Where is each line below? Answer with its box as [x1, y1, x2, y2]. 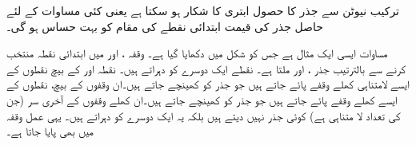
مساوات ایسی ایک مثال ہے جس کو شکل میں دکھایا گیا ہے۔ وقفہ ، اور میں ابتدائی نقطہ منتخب [6, 45, 388, 61]
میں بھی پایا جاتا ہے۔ [6, 123, 94, 139]
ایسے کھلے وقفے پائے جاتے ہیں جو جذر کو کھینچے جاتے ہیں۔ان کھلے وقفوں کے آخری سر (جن [6, 91, 398, 108]
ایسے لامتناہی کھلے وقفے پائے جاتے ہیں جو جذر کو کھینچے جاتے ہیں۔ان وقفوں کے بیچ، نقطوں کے [6, 76, 410, 92]
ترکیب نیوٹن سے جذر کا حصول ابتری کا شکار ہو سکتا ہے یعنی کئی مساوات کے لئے [6, 2, 400, 18]
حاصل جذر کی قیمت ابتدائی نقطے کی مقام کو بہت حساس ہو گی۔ [6, 18, 323, 34]
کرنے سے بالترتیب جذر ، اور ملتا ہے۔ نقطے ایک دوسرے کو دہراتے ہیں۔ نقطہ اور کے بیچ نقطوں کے [6, 60, 406, 76]
